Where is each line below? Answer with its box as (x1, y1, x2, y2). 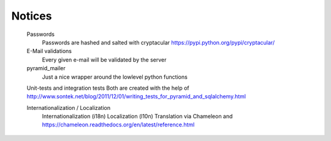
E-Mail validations (26, 48, 72, 55)
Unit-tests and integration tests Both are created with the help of (26, 84, 189, 92)
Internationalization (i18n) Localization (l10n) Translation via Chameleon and (42, 113, 233, 120)
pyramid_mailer (26, 65, 66, 72)
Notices (11, 9, 52, 23)
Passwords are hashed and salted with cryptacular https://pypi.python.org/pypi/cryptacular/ (42, 38, 275, 46)
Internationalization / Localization (26, 104, 111, 111)
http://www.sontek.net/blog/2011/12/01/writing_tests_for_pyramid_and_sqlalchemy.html (26, 93, 246, 100)
